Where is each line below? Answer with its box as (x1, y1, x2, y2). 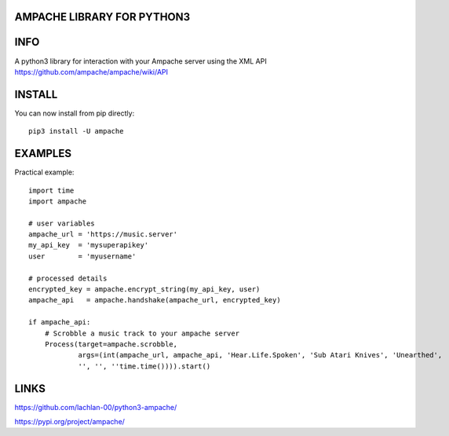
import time (28, 185, 75, 195)
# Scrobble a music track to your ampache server (44, 328, 239, 338)
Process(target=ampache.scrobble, (44, 339, 178, 349)
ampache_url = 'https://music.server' (28, 230, 178, 239)
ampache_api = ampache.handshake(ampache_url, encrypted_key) (28, 295, 282, 305)
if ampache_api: (28, 318, 91, 327)
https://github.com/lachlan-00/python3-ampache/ (14, 402, 177, 412)
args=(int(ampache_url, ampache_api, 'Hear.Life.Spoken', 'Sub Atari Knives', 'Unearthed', (78, 350, 443, 360)
